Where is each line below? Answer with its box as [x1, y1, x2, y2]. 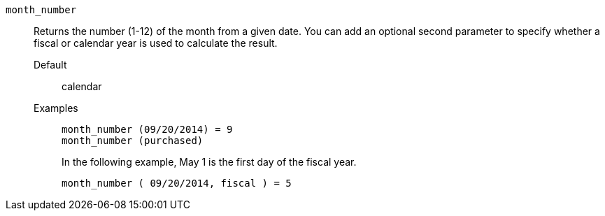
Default [34, 59, 67, 71]
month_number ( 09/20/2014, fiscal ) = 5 [62, 178, 292, 189]
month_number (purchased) [62, 135, 204, 146]
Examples [34, 102, 78, 114]
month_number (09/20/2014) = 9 [62, 124, 233, 135]
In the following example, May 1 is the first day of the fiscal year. [62, 156, 357, 168]
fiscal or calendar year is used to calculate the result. [34, 37, 278, 49]
